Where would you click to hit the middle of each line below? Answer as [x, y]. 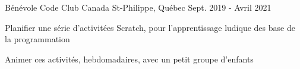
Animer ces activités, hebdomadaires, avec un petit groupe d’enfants [129, 59]
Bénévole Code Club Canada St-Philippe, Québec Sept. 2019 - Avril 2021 [138, 7]
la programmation [37, 39]
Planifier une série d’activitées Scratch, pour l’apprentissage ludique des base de [150, 27]
